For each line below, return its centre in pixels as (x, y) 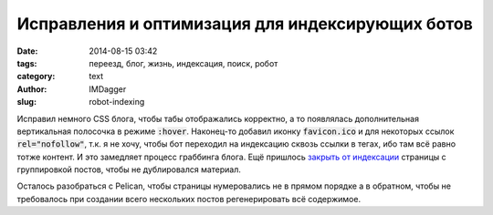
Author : (32, 89)
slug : (26, 102)
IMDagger (108, 89)
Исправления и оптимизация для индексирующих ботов (245, 24)
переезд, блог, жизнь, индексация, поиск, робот (184, 63)
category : (36, 77)
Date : (27, 51)
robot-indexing (117, 102)
